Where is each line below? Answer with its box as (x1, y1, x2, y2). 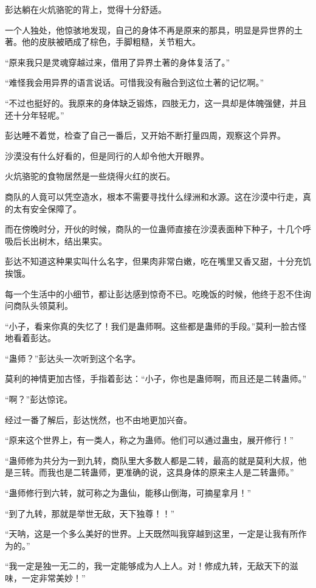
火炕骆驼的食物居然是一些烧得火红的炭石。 (5, 170, 175, 182)
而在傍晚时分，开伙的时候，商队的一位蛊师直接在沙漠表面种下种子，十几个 (5, 223, 303, 235)
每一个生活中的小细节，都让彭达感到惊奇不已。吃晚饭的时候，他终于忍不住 (5, 287, 303, 300)
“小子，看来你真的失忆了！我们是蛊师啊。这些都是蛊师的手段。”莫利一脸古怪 (5, 319, 307, 332)
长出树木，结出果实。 (21, 234, 107, 247)
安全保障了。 (30, 202, 81, 215)
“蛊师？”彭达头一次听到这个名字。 (5, 351, 141, 364)
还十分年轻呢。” (5, 108, 64, 121)
